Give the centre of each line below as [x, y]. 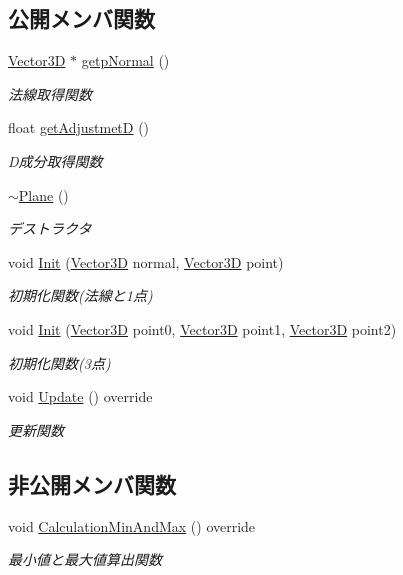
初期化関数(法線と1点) [80, 295]
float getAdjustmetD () [79, 127]
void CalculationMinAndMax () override [132, 525]
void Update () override [80, 396]
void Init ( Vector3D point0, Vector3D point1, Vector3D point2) [202, 328]
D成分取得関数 [55, 160]
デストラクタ [50, 228]
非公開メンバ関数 [92, 483]
